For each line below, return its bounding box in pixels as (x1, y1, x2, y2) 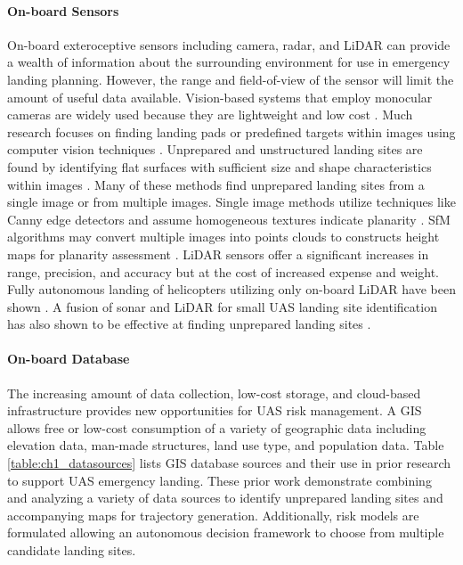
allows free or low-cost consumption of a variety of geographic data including (7, 418, 426, 437)
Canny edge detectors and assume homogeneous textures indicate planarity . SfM (7, 209, 451, 228)
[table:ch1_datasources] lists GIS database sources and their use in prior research (7, 454, 451, 472)
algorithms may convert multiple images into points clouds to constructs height (7, 227, 440, 246)
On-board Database (7, 349, 130, 368)
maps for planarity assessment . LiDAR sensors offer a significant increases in (7, 244, 429, 263)
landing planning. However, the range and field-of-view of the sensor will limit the (7, 70, 454, 88)
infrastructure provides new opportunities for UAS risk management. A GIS (7, 401, 422, 420)
